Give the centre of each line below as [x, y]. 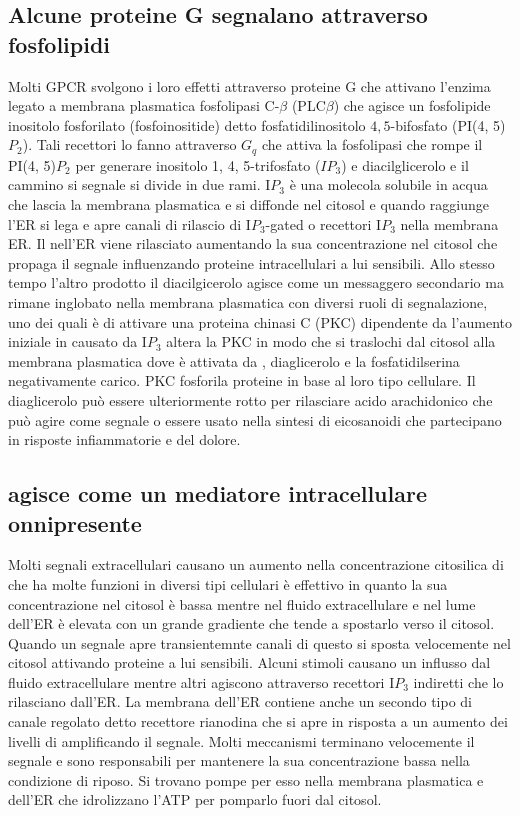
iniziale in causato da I [77, 341]
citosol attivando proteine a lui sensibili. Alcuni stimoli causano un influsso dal [249, 662]
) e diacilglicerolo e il [405, 164]
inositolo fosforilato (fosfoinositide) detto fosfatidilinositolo [187, 124]
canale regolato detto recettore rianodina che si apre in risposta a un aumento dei [258, 721]
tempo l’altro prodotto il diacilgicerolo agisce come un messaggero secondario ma [256, 282]
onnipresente [75, 522]
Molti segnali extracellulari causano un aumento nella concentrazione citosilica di [256, 564]
